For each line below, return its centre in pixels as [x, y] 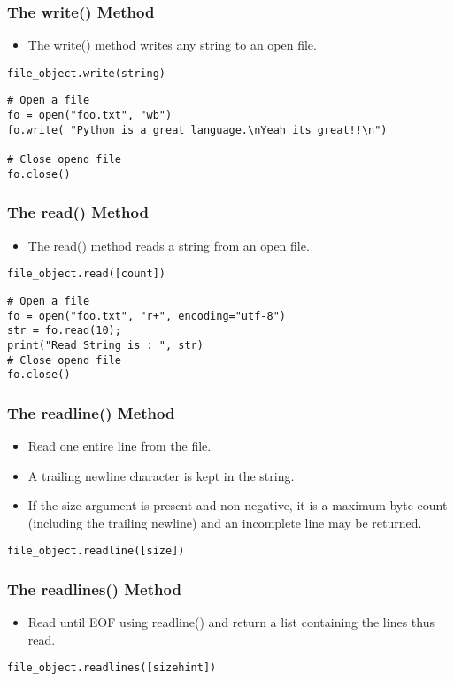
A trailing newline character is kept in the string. [161, 475]
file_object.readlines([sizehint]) [112, 668]
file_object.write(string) [86, 73]
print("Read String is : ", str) [105, 345]
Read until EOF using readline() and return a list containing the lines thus [231, 622]
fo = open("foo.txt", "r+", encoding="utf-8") [146, 316]
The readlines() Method [94, 588]
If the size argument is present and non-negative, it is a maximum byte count [238, 505]
